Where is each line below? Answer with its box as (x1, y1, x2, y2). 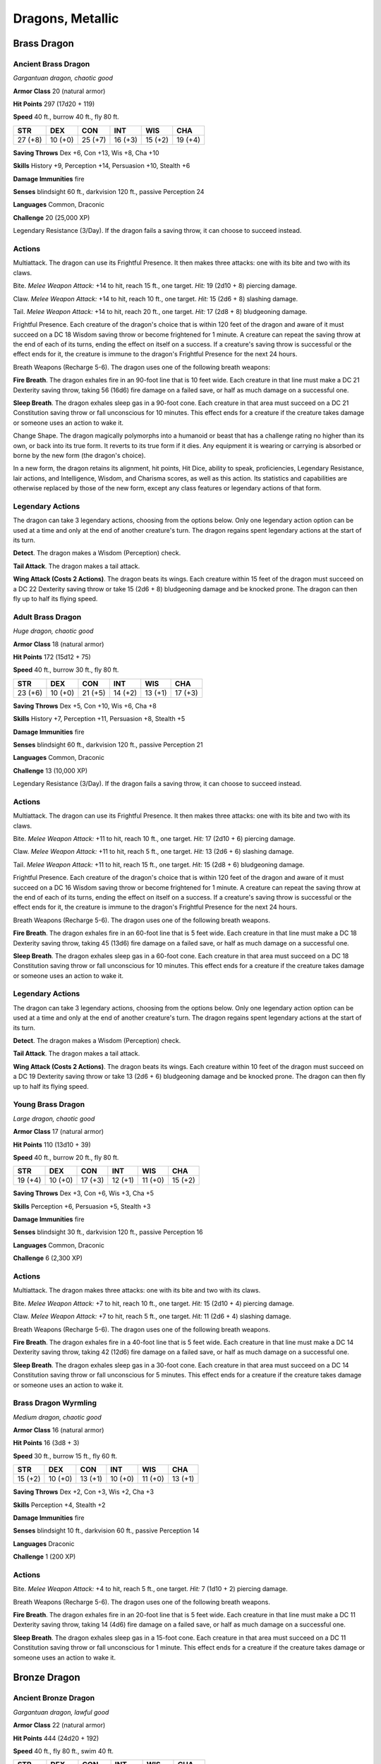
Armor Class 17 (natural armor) (13, 1128, 104, 1136)
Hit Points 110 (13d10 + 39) (13, 1140, 91, 1149)
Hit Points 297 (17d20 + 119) (13, 99, 95, 109)
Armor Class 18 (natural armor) (13, 639, 104, 648)
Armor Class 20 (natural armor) (13, 87, 106, 95)
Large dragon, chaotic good (13, 1114, 95, 1123)
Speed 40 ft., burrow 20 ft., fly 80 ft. (13, 1153, 119, 1161)
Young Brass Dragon (13, 1099, 85, 1109)
